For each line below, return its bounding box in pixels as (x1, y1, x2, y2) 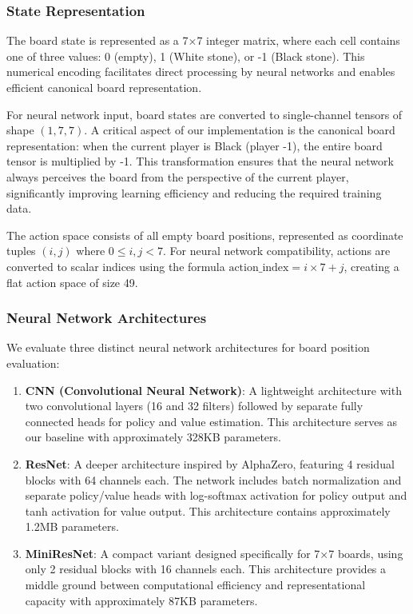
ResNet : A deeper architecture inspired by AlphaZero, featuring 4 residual (25, 455, 395, 472)
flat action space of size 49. (6, 273, 138, 290)
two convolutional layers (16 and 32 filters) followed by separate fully (25, 397, 363, 414)
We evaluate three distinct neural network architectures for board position (6, 339, 370, 356)
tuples (6, 242, 36, 259)
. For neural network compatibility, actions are (162, 242, 391, 259)
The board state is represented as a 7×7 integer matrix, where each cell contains (6, 32, 400, 49)
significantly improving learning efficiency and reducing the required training (6, 184, 382, 201)
